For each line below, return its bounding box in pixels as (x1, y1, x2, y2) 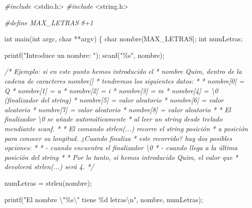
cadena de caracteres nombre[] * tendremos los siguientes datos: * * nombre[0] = (4, 75, 245, 86)
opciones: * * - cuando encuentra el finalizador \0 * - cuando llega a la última (4, 142, 237, 153)
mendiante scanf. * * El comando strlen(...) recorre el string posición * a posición (4, 123, 248, 133)
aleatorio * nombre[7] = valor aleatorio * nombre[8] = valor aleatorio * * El (4, 104, 231, 114)
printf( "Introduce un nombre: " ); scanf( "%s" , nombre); (4, 50, 165, 60)
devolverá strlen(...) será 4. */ (4, 161, 94, 172)
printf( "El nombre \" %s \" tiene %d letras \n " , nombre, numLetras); (4, 194, 203, 204)
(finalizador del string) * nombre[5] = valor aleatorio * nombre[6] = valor (4, 95, 224, 105)
